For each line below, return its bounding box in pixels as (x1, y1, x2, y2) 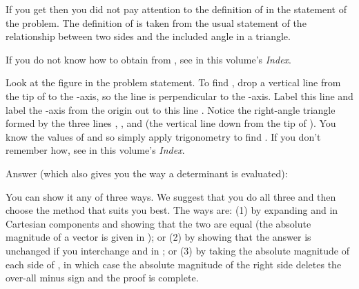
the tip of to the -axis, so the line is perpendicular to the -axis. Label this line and (6, 88, 353, 103)
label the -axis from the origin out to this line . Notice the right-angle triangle (6, 102, 336, 117)
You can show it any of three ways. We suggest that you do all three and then (6, 189, 336, 203)
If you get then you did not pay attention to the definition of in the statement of (6, 2, 347, 16)
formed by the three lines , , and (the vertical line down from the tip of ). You (6, 116, 336, 130)
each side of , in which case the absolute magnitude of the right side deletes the (6, 257, 342, 271)
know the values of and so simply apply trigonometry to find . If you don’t (6, 129, 321, 143)
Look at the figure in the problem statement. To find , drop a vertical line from (6, 75, 341, 90)
